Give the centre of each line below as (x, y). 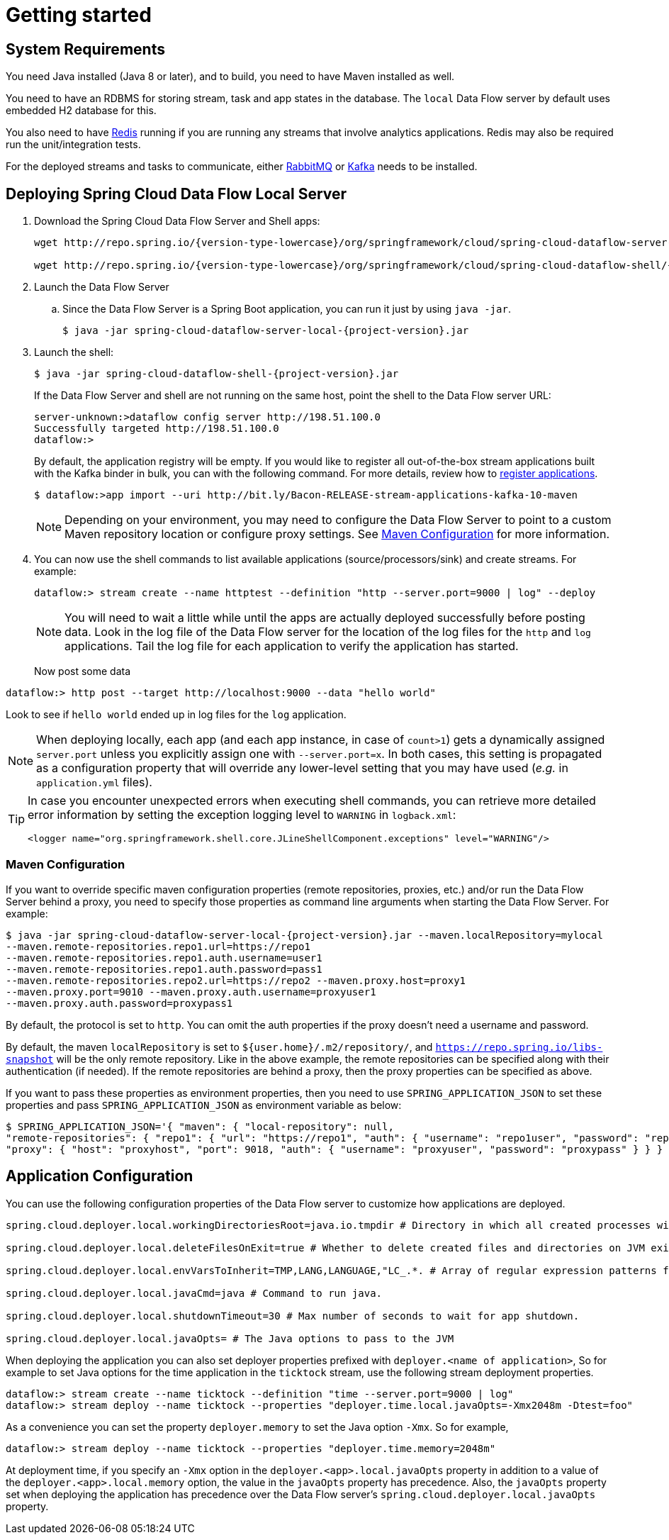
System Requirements (85, 49)
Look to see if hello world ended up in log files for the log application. (176, 715)
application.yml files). (94, 782)
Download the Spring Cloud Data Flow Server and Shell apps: (177, 221)
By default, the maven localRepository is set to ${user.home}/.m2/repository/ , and (219, 1047)
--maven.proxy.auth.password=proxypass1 (119, 1003)
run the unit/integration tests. (73, 145)
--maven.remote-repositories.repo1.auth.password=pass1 (164, 969)
